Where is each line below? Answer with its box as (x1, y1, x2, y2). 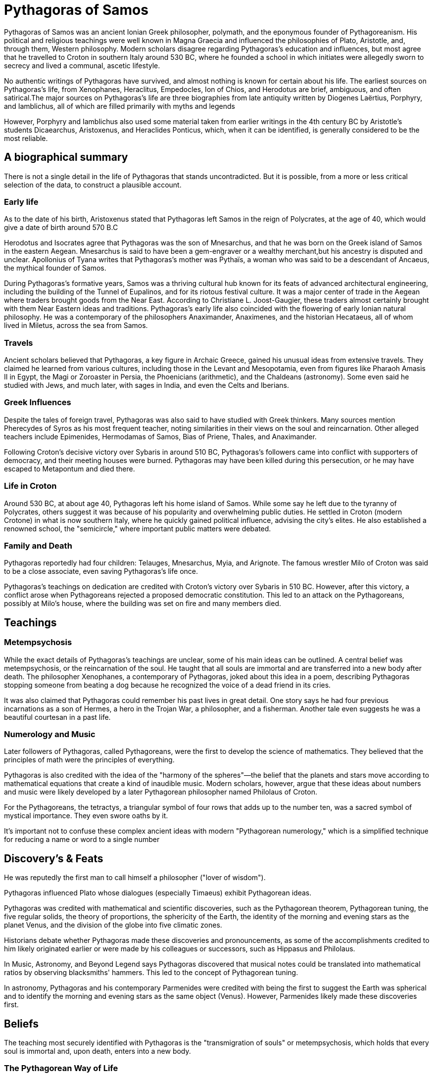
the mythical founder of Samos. (4, 264, 106, 273)
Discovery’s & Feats (4, 852, 103, 865)
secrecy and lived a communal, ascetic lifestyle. (4, 61, 160, 70)
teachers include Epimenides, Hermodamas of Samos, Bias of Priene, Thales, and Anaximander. (4, 432, 317, 441)
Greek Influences (4, 397, 71, 408)
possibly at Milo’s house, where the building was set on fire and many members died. (4, 599, 282, 608)
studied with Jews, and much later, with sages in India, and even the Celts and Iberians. (4, 381, 289, 390)
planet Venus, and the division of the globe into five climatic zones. (4, 921, 222, 930)
